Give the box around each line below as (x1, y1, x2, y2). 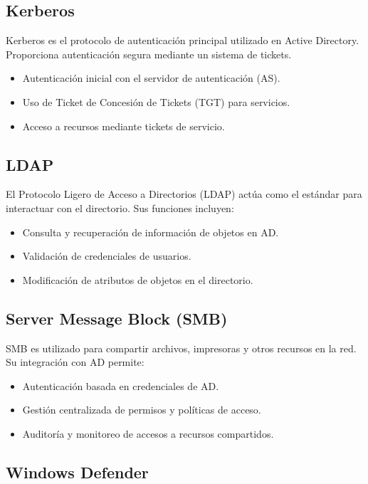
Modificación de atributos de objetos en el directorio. (22, 272, 253, 287)
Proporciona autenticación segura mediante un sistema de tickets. (6, 46, 292, 61)
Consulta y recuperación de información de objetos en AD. (22, 224, 279, 239)
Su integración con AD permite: (6, 354, 144, 369)
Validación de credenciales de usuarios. (22, 248, 191, 263)
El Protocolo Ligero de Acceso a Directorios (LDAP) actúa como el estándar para (6, 186, 362, 201)
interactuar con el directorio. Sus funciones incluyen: (6, 200, 234, 215)
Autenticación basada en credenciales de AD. (22, 378, 219, 393)
